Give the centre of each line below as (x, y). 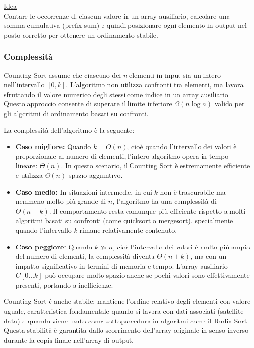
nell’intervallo (24, 85)
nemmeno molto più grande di (61, 201)
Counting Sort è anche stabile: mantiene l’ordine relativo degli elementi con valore (127, 301)
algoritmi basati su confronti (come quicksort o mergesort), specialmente (124, 220)
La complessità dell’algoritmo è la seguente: (69, 130)
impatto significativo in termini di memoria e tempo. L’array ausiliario (121, 265)
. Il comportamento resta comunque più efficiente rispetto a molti (147, 211)
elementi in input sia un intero (175, 75)
